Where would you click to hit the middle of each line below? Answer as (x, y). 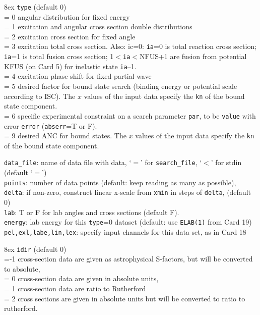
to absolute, (22, 268)
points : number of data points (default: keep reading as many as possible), (120, 182)
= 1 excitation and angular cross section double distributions (98, 27)
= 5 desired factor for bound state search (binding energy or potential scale (121, 86)
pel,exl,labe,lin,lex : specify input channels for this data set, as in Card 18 (125, 231)
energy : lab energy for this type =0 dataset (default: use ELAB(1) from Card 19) (128, 222)
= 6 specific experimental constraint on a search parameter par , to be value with (130, 115)
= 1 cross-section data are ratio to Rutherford (75, 288)
